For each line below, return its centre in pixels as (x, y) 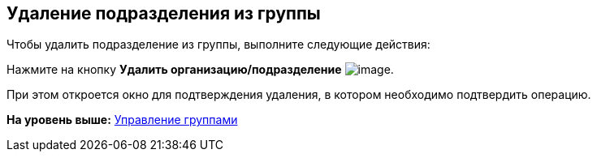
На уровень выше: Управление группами (122, 120)
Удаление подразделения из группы (164, 13)
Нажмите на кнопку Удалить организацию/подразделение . (200, 70)
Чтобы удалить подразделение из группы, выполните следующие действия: (218, 45)
